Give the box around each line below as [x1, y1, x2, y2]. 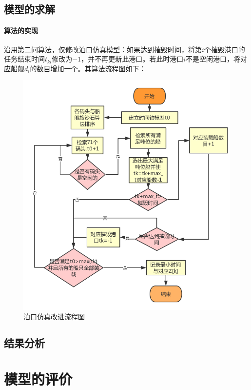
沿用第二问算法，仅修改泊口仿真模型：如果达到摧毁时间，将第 [4, 44, 202, 54]
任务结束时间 [4, 54, 45, 64]
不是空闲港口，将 [186, 54, 241, 64]
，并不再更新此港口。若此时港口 [81, 54, 184, 64]
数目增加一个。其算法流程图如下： [37, 63, 146, 73]
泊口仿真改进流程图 [23, 311, 85, 322]
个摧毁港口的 [204, 44, 245, 54]
